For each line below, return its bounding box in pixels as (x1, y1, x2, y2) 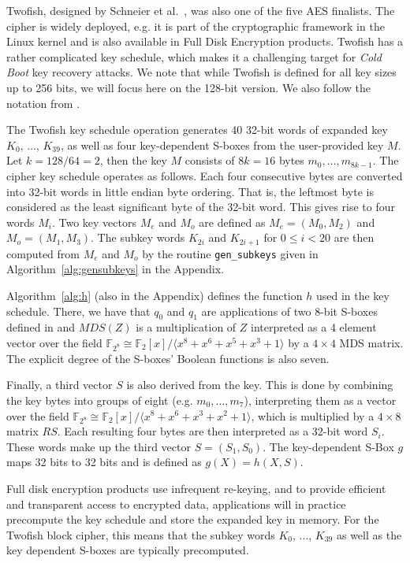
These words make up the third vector (6, 438, 191, 454)
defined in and (6, 319, 76, 335)
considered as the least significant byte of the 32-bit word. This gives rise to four (6, 198, 395, 215)
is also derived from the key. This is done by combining (126, 376, 393, 393)
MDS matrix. (339, 335, 404, 350)
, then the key (99, 152, 167, 169)
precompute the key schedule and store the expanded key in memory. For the (6, 511, 379, 528)
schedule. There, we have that (6, 302, 151, 319)
